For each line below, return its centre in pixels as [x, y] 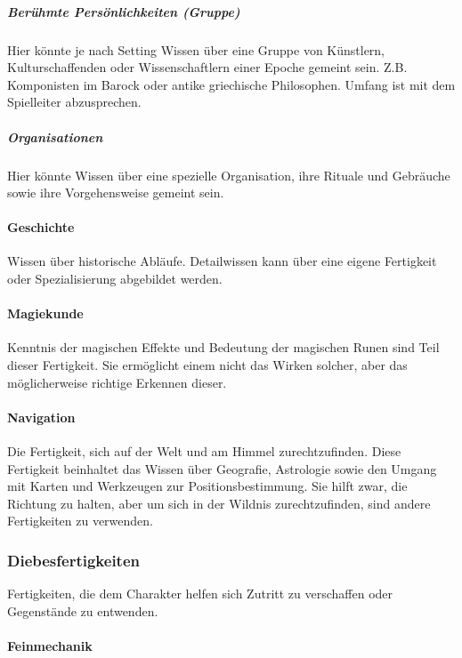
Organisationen [55, 136]
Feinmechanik [50, 646]
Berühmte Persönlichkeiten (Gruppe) [124, 11]
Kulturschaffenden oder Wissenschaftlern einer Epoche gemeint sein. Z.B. [207, 67]
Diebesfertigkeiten [73, 560]
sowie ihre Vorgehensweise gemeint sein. [116, 193]
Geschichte [41, 227]
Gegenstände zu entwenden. [83, 610]
